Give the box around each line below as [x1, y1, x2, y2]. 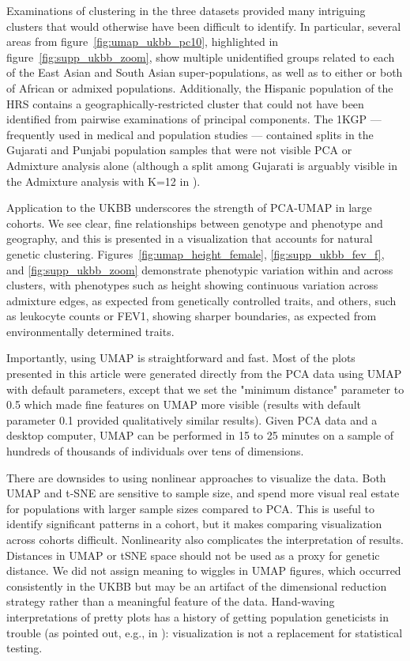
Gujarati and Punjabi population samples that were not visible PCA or [6, 142, 352, 158]
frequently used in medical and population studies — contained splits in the [6, 126, 374, 142]
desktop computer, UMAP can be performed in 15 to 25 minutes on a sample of [6, 427, 394, 444]
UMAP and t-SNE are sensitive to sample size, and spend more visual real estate [6, 485, 400, 501]
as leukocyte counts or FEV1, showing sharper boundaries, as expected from [6, 308, 377, 324]
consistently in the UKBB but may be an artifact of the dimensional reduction [6, 577, 387, 594]
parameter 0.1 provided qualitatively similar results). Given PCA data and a [6, 411, 378, 428]
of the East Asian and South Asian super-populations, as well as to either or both [6, 64, 403, 81]
